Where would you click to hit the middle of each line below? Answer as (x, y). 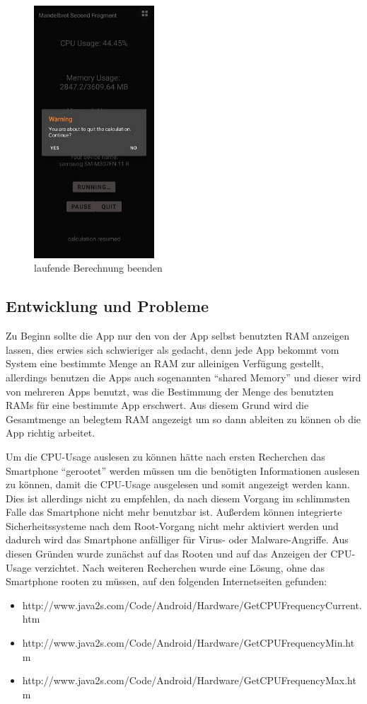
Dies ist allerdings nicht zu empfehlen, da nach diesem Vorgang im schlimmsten (178, 498)
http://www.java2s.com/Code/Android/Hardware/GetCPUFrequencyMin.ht (188, 643)
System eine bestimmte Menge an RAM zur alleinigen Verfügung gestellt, (165, 363)
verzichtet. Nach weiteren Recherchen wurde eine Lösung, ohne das (180, 567)
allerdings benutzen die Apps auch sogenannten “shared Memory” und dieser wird (183, 377)
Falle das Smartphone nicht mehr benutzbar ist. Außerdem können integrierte (174, 512)
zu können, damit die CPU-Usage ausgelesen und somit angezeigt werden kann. (178, 484)
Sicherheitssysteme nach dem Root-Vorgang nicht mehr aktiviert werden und (172, 525)
